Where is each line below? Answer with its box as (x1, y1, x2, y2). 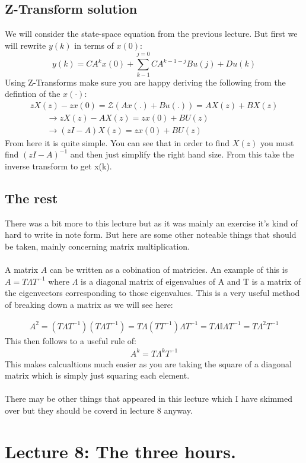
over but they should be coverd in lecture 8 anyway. (5, 404, 193, 417)
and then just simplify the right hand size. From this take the (70, 148, 294, 160)
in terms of (74, 39, 114, 51)
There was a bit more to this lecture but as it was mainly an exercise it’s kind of (5, 216, 298, 229)
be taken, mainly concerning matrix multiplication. (5, 240, 190, 252)
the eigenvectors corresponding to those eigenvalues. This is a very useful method (5, 286, 300, 299)
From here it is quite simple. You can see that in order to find (5, 136, 230, 149)
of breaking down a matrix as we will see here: (5, 298, 173, 310)
